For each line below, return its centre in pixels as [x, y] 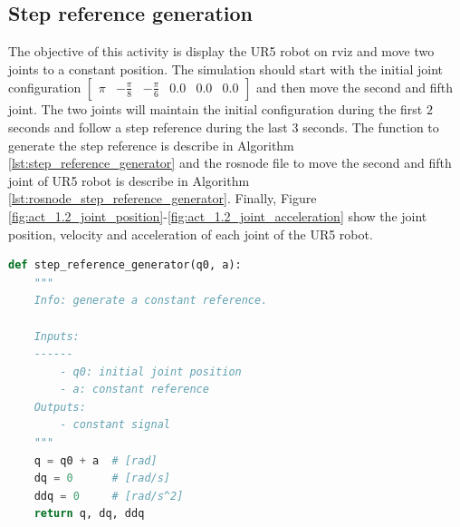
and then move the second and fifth [355, 88]
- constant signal [115, 425]
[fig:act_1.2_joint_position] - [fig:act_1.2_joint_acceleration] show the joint [218, 215]
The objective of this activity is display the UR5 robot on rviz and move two [221, 51]
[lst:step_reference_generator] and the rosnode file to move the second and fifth [230, 163]
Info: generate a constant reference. [151, 301]
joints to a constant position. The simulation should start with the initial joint [226, 68]
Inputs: [57, 336]
